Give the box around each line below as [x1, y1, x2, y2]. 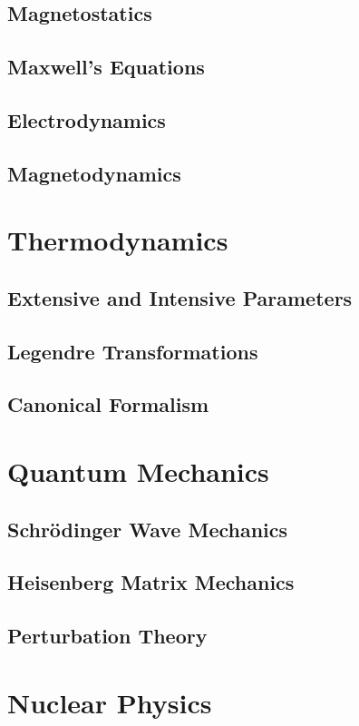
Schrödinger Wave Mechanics [7, 515, 288, 543]
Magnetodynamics [7, 159, 181, 187]
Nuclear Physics [7, 683, 212, 721]
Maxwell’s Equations [7, 53, 205, 81]
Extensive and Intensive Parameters [7, 283, 353, 311]
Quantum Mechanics [7, 453, 269, 490]
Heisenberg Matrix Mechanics [7, 568, 295, 596]
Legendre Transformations [7, 337, 258, 365]
